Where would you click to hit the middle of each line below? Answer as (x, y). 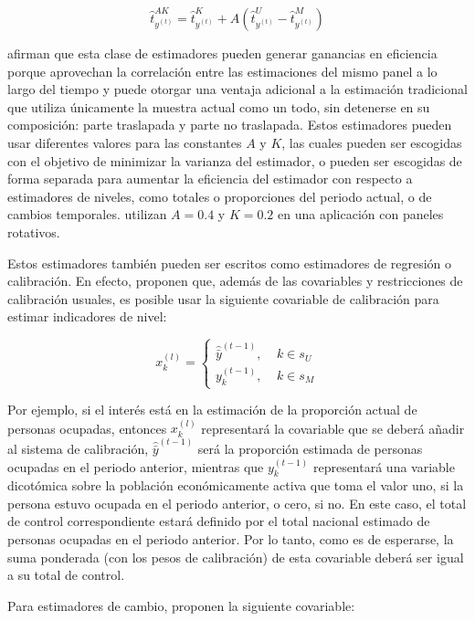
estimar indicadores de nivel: (87, 316)
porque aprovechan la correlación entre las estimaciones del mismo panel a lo (222, 71)
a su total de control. (66, 575)
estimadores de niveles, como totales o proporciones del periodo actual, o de (220, 196)
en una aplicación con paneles (360, 214)
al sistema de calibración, (78, 448)
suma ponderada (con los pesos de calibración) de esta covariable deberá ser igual (236, 557)
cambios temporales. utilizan (87, 214)
